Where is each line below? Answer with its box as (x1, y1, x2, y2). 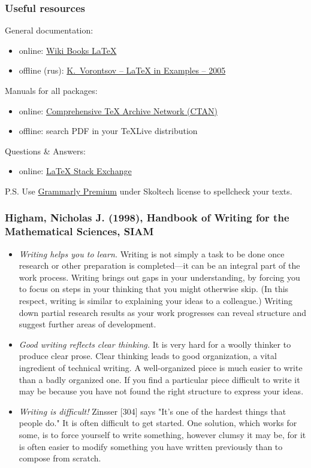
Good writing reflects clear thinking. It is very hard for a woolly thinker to (19, 338, 291, 350)
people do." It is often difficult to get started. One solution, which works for (19, 417, 297, 429)
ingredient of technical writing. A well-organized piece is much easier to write (19, 361, 303, 374)
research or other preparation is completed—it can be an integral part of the (19, 259, 300, 272)
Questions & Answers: (5, 144, 86, 157)
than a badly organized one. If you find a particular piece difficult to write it (19, 373, 300, 385)
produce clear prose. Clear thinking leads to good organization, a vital (19, 350, 277, 362)
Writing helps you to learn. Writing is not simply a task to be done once (19, 247, 285, 260)
